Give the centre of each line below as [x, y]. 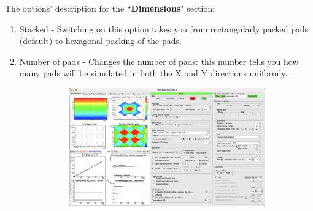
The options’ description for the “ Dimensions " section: [110, 8]
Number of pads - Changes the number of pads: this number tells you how [159, 61]
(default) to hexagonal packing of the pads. [100, 41]
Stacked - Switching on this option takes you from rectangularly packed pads [164, 28]
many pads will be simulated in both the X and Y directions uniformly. [153, 73]
